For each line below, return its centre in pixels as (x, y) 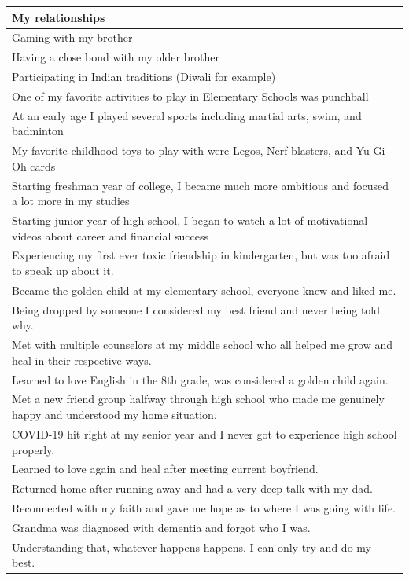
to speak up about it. (63, 271)
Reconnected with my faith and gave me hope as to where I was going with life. (204, 508)
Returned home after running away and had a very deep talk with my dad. (192, 488)
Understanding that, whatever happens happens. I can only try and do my (192, 547)
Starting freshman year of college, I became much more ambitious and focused (201, 185)
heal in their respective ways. (82, 360)
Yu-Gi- (372, 151)
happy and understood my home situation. (114, 415)
